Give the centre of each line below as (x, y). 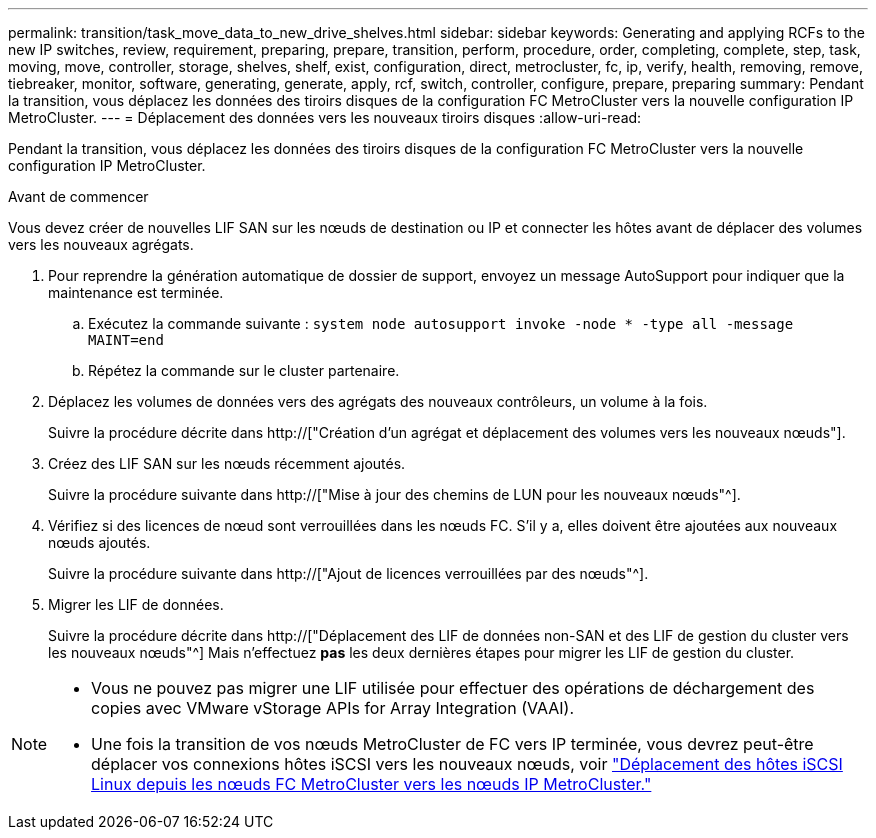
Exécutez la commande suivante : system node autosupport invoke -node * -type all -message (441, 323)
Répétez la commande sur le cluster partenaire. (244, 370)
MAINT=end (126, 340)
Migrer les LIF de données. (136, 604)
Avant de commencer (78, 196)
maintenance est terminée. (136, 292)
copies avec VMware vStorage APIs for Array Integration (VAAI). (332, 708)
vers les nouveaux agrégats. (101, 244)
